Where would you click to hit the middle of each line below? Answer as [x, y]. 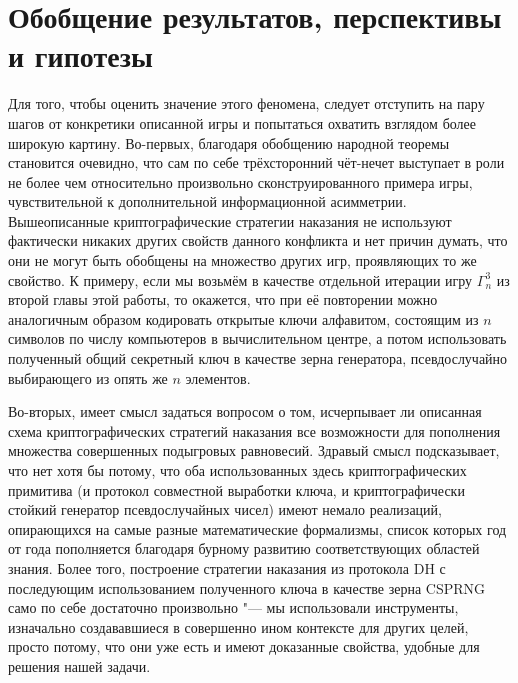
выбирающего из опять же [88, 377]
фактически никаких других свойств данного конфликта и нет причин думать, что [258, 240]
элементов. [218, 377]
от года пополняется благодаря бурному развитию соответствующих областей [244, 548]
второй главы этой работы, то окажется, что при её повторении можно [223, 299]
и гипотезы [80, 55]
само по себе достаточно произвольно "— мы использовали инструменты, [233, 607]
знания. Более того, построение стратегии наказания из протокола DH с [227, 567]
